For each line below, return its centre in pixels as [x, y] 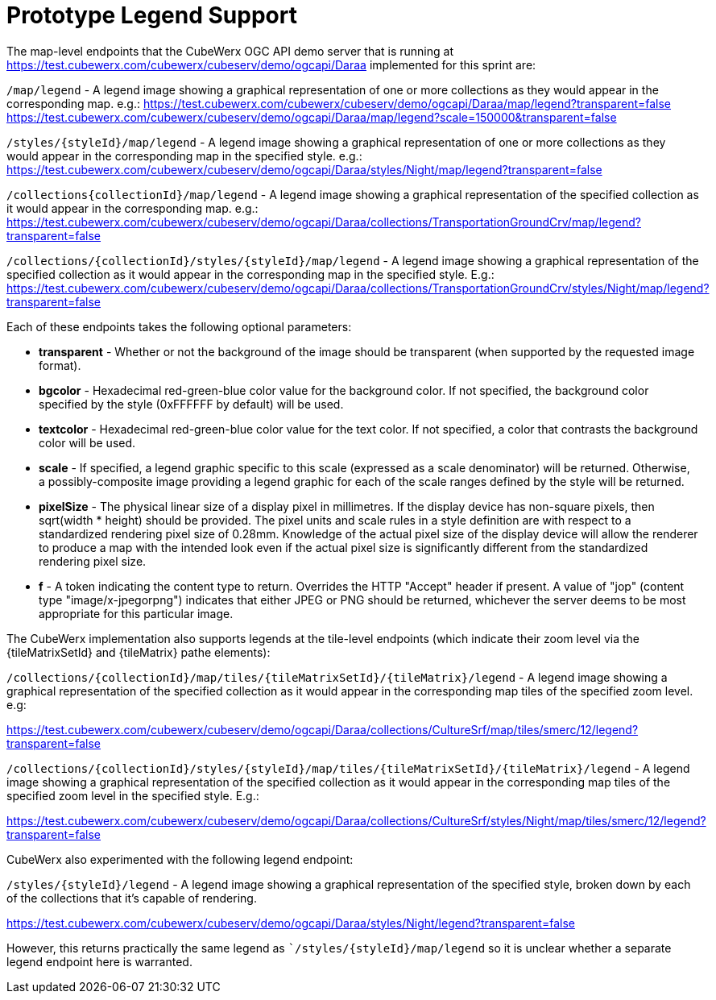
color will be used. [87, 442]
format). [60, 365]
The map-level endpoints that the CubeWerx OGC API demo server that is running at [230, 51]
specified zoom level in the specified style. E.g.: [133, 795]
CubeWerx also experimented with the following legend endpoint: [180, 859]
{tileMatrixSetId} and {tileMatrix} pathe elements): [139, 652]
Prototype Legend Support [152, 15]
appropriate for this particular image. [136, 613]
